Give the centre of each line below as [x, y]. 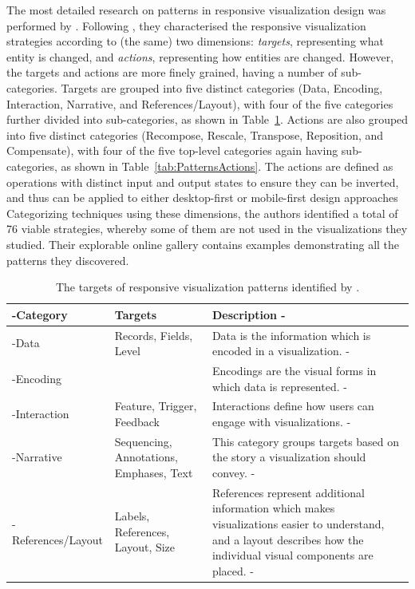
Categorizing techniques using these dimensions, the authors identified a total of [202, 213]
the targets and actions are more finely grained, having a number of [172, 72]
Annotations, [146, 457]
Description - [249, 314]
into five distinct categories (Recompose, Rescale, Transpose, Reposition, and [195, 134]
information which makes [273, 508]
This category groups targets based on [306, 441]
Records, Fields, [154, 335]
